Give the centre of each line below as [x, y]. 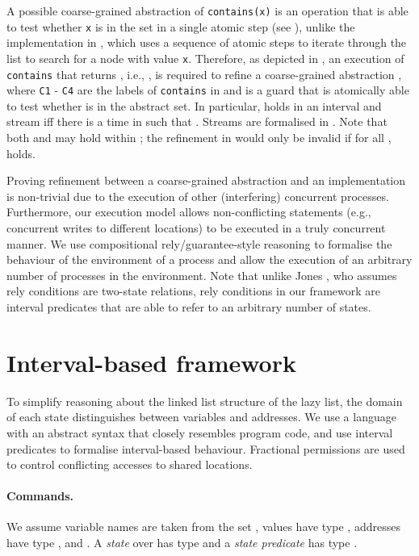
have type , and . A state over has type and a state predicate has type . [182, 543]
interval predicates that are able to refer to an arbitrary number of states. [189, 307]
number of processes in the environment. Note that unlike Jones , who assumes [202, 275]
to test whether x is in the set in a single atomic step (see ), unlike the [181, 26]
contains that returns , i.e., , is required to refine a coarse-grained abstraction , [204, 74]
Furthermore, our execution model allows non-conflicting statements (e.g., [189, 212]
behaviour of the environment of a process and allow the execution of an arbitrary [209, 259]
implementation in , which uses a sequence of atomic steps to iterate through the [207, 42]
